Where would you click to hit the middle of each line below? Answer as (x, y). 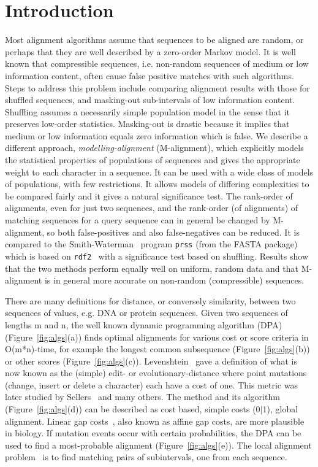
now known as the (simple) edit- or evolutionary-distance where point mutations (156, 373)
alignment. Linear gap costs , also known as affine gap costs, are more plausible (155, 421)
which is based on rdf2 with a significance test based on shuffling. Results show (157, 256)
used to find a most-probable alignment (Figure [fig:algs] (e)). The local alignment (158, 445)
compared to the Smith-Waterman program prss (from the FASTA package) (151, 244)
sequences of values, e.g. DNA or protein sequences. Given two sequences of (146, 313)
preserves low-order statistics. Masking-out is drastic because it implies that (147, 124)
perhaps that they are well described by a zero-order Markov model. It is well (150, 51)
